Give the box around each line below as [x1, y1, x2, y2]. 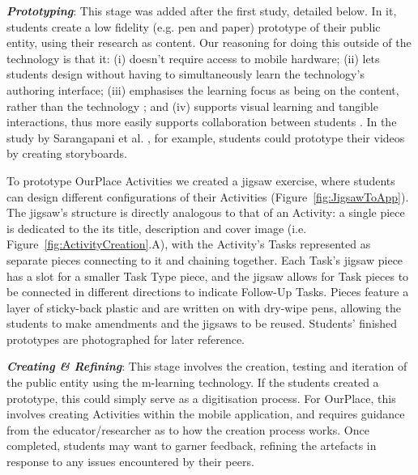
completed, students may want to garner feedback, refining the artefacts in [6, 437, 377, 454]
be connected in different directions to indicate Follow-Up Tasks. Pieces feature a [6, 283, 409, 300]
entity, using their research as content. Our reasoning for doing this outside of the [6, 34, 412, 51]
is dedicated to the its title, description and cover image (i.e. [6, 219, 307, 236]
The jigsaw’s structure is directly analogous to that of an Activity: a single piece [6, 204, 405, 221]
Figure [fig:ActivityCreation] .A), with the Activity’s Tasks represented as [6, 235, 371, 252]
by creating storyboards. [6, 145, 127, 162]
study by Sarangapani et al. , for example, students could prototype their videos [6, 129, 405, 146]
